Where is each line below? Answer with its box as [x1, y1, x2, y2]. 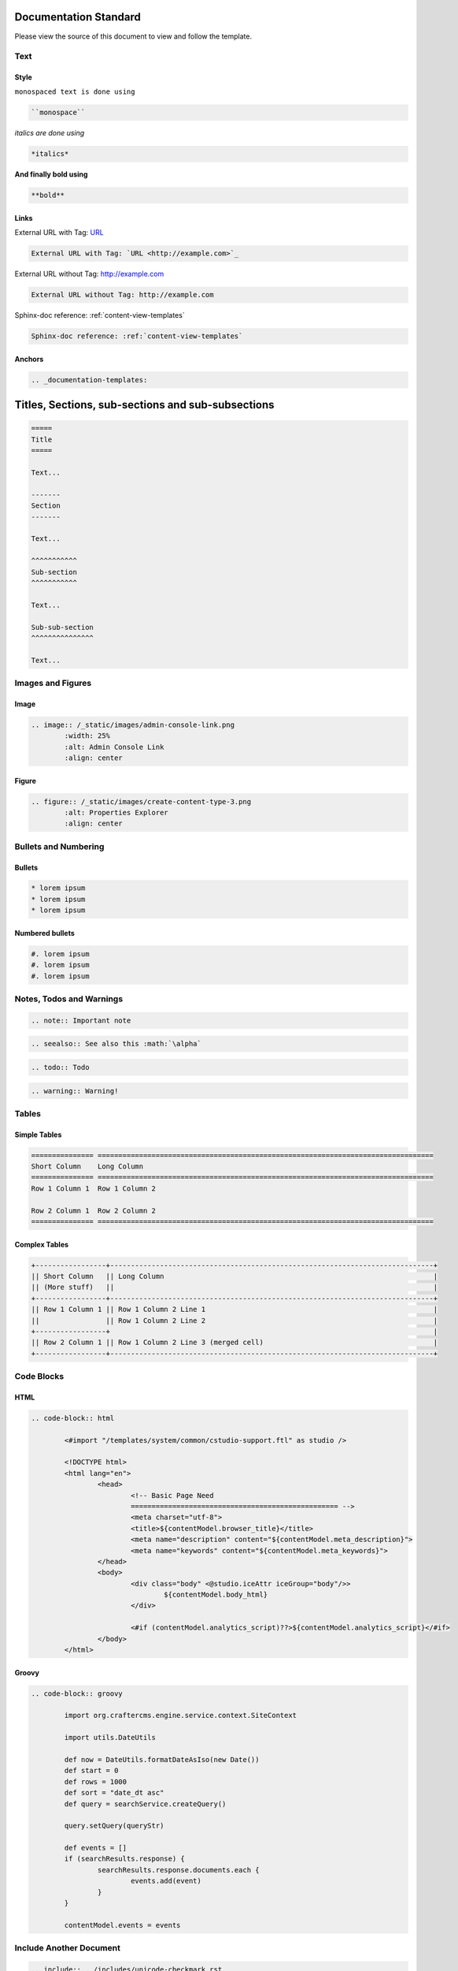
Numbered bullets [14, 928, 75, 937]
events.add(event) [130, 1876, 202, 1886]
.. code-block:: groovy [31, 1689, 124, 1698]
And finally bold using [14, 170, 88, 179]
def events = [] [64, 1843, 127, 1853]
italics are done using [14, 129, 85, 138]
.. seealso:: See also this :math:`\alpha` [31, 1039, 202, 1049]
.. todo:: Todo [31, 1063, 90, 1071]
